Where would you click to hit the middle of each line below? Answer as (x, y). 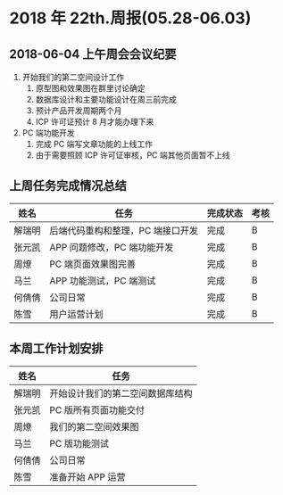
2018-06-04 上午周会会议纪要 (93, 54)
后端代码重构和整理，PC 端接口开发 (124, 230)
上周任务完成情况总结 (68, 186)
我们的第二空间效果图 (95, 426)
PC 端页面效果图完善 (93, 264)
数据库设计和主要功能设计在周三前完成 (106, 99)
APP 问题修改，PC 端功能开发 (112, 247)
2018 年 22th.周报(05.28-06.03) (130, 18)
